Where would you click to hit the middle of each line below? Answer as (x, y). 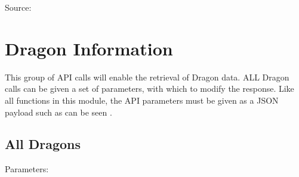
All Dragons (43, 144)
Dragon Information (89, 48)
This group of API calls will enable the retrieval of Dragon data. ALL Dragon (147, 77)
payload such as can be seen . (58, 112)
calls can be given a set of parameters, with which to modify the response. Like (149, 88)
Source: (18, 7)
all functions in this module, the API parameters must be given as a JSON (142, 100)
